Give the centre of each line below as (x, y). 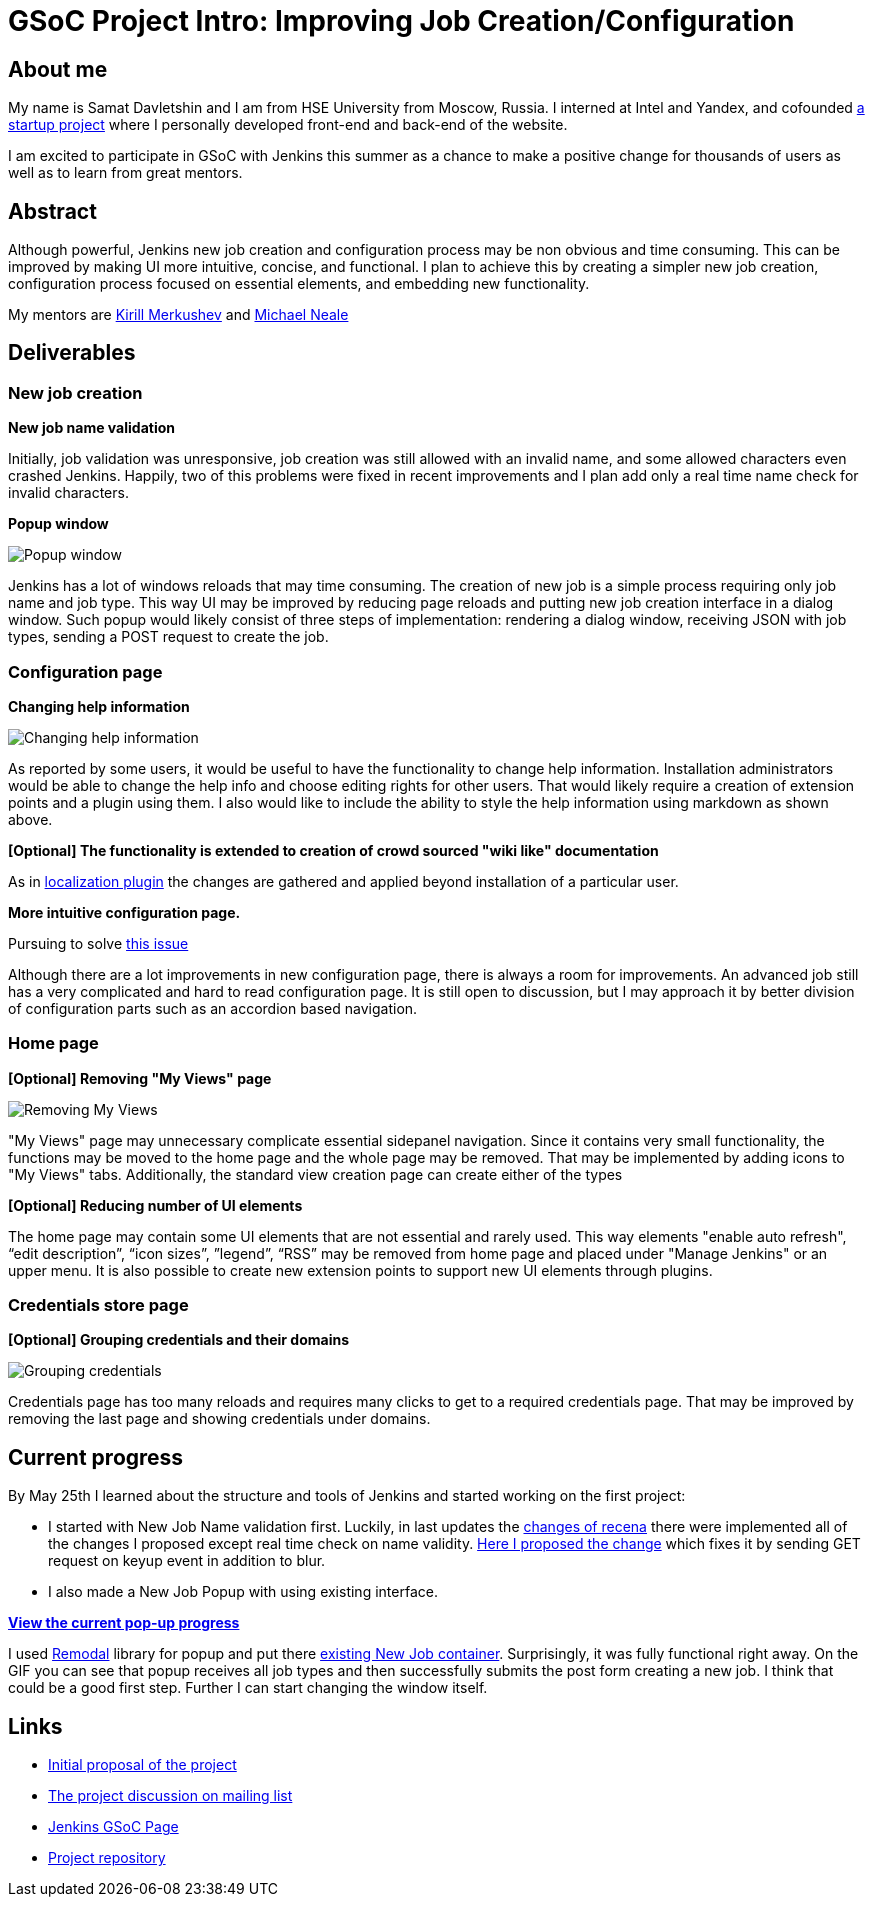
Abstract (52, 211)
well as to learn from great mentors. (125, 173)
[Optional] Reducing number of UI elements (155, 1205)
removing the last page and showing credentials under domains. (219, 1419)
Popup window (58, 524)
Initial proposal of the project (142, 1765)
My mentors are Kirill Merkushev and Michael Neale (178, 315)
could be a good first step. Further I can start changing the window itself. (248, 1688)
